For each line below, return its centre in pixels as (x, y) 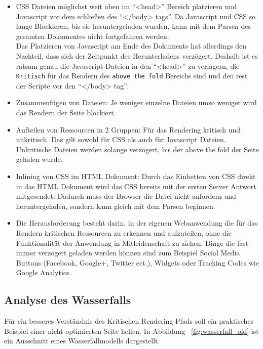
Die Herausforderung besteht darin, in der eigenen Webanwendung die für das (137, 223)
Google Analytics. (44, 272)
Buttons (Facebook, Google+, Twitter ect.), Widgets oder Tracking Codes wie (137, 262)
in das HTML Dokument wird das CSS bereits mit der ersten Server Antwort (136, 186)
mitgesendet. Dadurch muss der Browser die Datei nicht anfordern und (126, 196)
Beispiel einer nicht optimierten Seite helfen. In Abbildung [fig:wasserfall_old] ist (131, 331)
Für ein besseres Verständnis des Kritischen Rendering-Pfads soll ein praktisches (129, 321)
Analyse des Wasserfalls (68, 300)
